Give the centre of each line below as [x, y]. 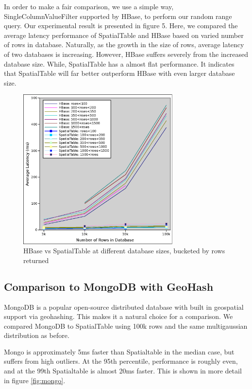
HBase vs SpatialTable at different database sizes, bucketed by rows [124, 251]
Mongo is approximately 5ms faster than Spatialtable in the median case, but [119, 351]
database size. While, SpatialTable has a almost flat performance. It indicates [119, 63]
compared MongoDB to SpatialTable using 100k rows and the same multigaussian [126, 326]
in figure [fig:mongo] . [35, 380]
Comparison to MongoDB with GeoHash [109, 286]
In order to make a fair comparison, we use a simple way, [89, 6]
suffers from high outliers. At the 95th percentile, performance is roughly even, [121, 361]
